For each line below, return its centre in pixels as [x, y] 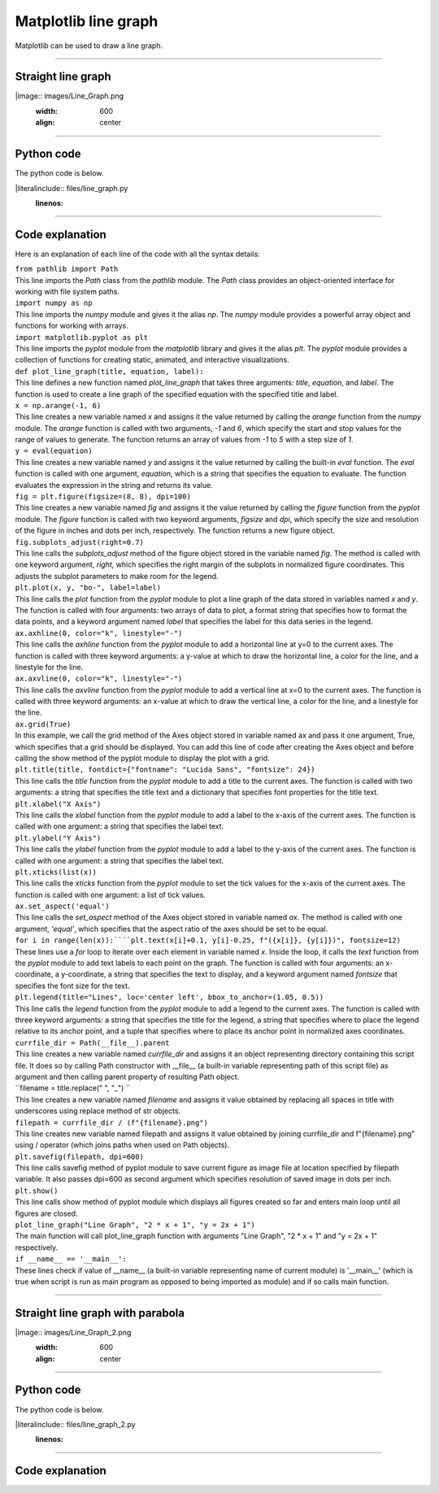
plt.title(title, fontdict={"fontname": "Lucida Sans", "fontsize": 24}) [165, 770]
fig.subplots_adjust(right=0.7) [79, 542]
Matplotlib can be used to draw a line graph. [89, 46]
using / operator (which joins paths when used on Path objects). [122, 1145]
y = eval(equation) [54, 451]
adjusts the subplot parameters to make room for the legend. [117, 576]
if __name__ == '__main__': [71, 1259]
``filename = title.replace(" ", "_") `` [73, 1088]
